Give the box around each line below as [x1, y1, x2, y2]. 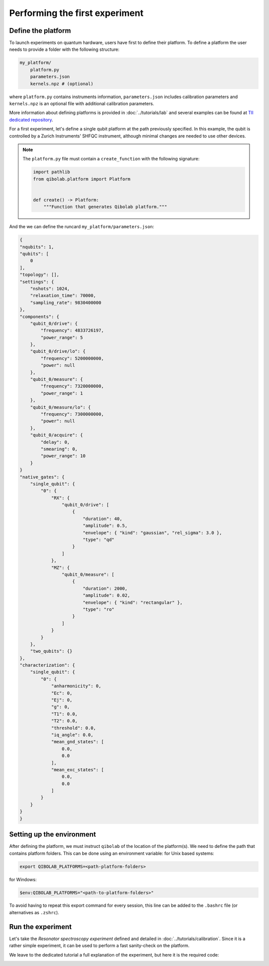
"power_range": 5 [40, 334, 83, 340]
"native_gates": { [19, 474, 65, 480]
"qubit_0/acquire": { [30, 432, 83, 438]
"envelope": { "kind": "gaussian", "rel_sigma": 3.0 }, [82, 530, 222, 536]
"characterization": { [19, 663, 75, 668]
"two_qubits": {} [30, 648, 73, 654]
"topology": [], [19, 272, 60, 277]
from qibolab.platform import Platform [33, 176, 131, 182]
